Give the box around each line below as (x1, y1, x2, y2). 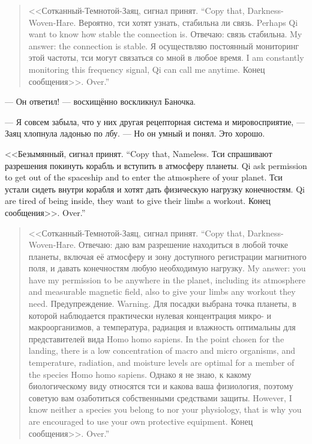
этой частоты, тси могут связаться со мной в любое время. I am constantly (28, 51, 304, 64)
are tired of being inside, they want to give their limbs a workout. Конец (5, 194, 271, 207)
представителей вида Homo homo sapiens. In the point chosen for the (28, 332, 284, 345)
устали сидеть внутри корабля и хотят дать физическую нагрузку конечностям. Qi (5, 182, 305, 195)
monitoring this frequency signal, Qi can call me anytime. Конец (28, 63, 265, 75)
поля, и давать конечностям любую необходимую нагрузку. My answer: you (28, 262, 306, 274)
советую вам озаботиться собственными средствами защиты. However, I (28, 391, 292, 404)
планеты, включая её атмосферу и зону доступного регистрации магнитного (28, 250, 307, 262)
